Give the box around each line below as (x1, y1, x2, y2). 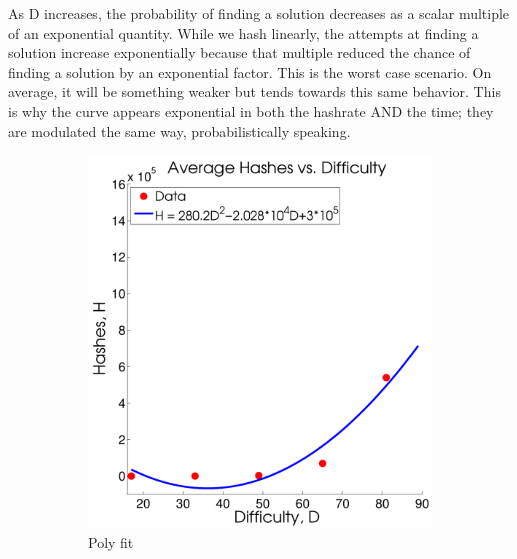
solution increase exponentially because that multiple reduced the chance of (8, 42, 471, 63)
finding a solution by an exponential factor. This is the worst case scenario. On (8, 61, 492, 82)
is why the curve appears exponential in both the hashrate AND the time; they (8, 100, 494, 121)
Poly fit (88, 531, 134, 552)
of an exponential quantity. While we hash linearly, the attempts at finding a (8, 22, 479, 43)
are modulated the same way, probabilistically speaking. (8, 120, 351, 141)
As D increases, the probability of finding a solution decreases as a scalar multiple (8, 3, 510, 23)
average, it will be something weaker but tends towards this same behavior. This (8, 81, 501, 102)
